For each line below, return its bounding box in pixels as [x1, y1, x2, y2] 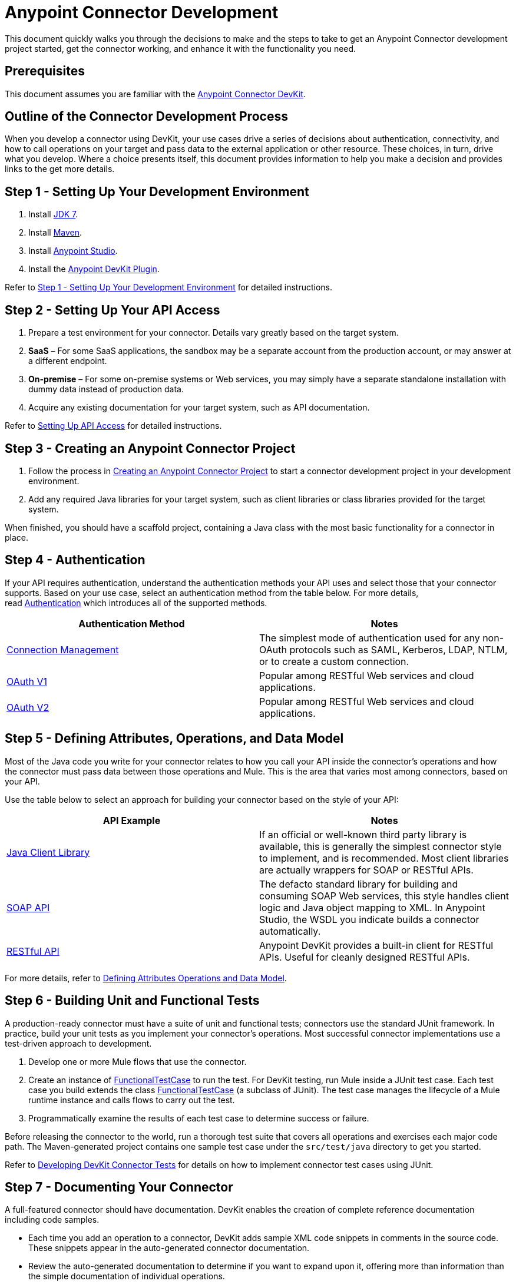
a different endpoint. [28, 356, 107, 366]
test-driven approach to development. [5, 1038, 152, 1048]
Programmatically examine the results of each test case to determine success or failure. [28, 1113, 369, 1123]
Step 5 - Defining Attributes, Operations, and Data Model [5, 731, 344, 746]
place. [5, 532, 29, 542]
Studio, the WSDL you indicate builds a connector [259, 913, 479, 925]
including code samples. [5, 1214, 100, 1225]
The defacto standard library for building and [259, 878, 458, 890]
